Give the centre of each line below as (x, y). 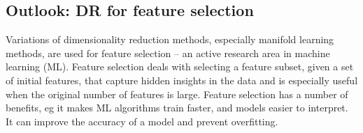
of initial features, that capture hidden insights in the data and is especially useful (182, 80)
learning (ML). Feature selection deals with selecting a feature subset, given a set (180, 66)
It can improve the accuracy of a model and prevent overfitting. (142, 121)
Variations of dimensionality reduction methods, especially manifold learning (170, 39)
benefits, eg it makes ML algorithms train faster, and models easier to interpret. (177, 108)
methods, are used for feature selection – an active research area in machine (168, 53)
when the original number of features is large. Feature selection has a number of (177, 94)
